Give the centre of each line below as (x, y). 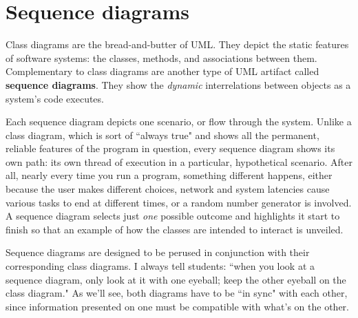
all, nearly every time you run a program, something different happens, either (169, 175)
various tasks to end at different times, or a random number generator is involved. (179, 202)
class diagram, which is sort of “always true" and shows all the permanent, (162, 135)
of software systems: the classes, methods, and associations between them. (161, 57)
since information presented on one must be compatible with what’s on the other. (177, 306)
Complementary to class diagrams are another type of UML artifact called (162, 71)
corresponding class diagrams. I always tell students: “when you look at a (160, 266)
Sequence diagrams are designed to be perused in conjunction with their (158, 252)
